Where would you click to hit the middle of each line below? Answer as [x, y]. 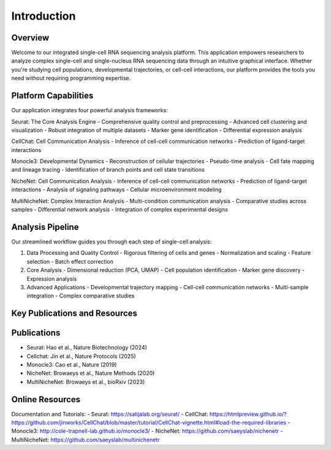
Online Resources [46, 399]
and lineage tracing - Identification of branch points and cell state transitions [108, 170]
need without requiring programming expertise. [71, 78]
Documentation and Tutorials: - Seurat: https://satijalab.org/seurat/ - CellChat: [110, 414]
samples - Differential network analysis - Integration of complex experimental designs [120, 210]
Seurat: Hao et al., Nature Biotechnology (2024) [87, 348]
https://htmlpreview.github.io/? [248, 414]
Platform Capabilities [52, 96]
